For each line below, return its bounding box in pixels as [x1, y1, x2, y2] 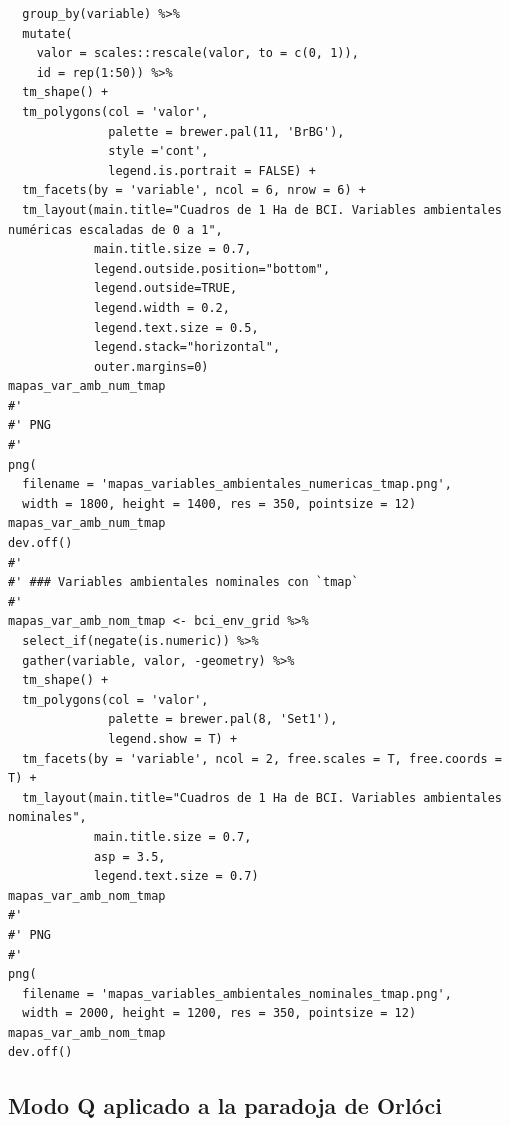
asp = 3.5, [93, 849, 166, 864]
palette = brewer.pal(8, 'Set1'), [108, 712, 338, 727]
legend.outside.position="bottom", [93, 261, 331, 276]
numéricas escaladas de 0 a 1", [8, 222, 223, 237]
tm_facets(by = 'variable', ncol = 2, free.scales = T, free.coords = [22, 751, 502, 766]
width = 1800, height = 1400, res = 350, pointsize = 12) [22, 496, 417, 511]
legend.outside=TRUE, [93, 281, 238, 296]
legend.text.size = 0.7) [93, 869, 259, 884]
